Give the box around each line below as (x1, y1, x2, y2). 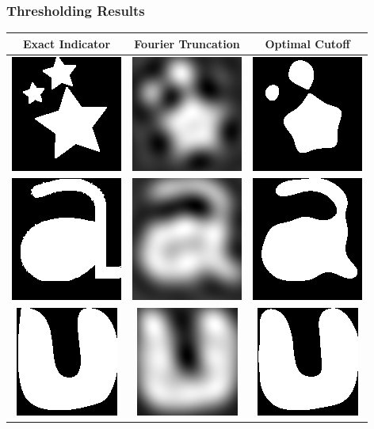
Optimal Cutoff (265, 35, 350, 51)
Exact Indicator (22, 35, 111, 51)
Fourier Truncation (134, 35, 240, 51)
